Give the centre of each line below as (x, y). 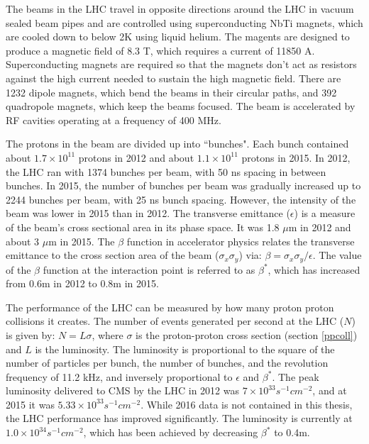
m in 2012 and (320, 227)
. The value (337, 255)
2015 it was (30, 404)
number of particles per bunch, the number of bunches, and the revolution (167, 363)
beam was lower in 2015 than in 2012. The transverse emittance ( (148, 213)
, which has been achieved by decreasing (171, 432)
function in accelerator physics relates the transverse (241, 241)
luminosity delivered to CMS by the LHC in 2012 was (122, 390)
